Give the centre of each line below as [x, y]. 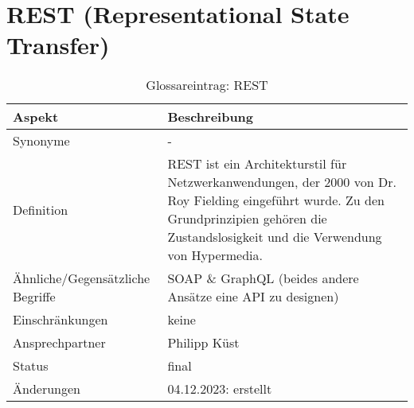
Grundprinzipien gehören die [247, 219]
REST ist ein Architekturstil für [257, 164]
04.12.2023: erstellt [220, 389]
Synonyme [41, 141]
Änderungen [47, 389]
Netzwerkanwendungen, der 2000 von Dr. [282, 182]
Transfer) [58, 45]
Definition [41, 209]
